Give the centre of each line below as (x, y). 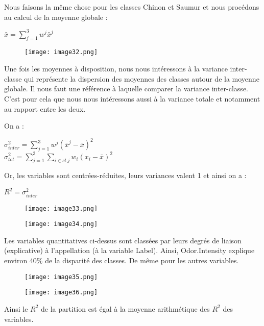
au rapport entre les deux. (45, 108)
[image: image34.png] (61, 224)
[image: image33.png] (61, 208)
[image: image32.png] (61, 52)
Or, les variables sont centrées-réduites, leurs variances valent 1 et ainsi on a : (125, 175)
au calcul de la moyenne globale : (56, 17)
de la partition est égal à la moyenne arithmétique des (125, 308)
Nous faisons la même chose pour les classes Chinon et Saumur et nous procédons (132, 7)
